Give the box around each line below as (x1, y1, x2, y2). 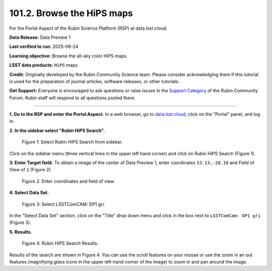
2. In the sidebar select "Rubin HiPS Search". (9, 127, 105, 133)
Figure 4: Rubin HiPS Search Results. (22, 240, 99, 246)
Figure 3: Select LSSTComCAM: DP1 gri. (22, 201, 105, 207)
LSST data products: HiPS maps (9, 62, 78, 68)
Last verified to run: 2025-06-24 (9, 43, 79, 50)
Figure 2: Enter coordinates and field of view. (22, 178, 115, 184)
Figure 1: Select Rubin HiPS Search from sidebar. (22, 139, 123, 145)
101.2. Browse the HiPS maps (9, 8, 133, 19)
